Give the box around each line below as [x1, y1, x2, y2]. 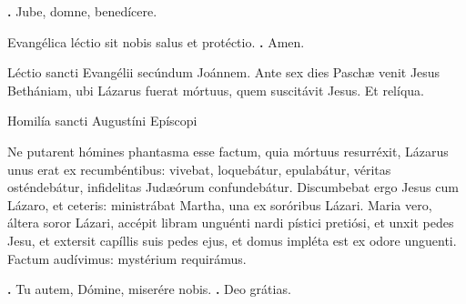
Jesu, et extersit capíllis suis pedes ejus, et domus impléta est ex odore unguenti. [7, 230, 457, 249]
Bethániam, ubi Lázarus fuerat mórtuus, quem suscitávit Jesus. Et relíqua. [7, 80, 424, 99]
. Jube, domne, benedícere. [7, 2, 157, 20]
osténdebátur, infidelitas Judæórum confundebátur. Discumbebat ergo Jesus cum [7, 177, 459, 197]
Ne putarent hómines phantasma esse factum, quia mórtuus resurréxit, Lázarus [7, 141, 449, 160]
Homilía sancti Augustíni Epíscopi [7, 111, 198, 130]
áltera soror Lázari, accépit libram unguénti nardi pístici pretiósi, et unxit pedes [7, 213, 454, 232]
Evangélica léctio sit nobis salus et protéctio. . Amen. [7, 32, 305, 51]
